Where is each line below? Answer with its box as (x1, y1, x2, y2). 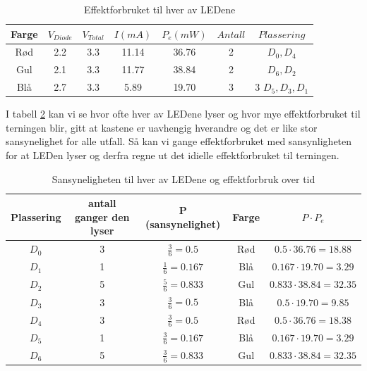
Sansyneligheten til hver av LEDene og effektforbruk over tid (52, 171, 315, 186)
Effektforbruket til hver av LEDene (83, 2, 236, 16)
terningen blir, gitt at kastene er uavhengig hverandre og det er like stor (6, 120, 318, 134)
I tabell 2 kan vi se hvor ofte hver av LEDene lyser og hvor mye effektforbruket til (6, 106, 361, 121)
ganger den (74, 209, 130, 224)
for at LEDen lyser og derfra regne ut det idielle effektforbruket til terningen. (6, 148, 339, 162)
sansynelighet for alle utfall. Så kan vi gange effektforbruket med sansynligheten (6, 134, 352, 149)
